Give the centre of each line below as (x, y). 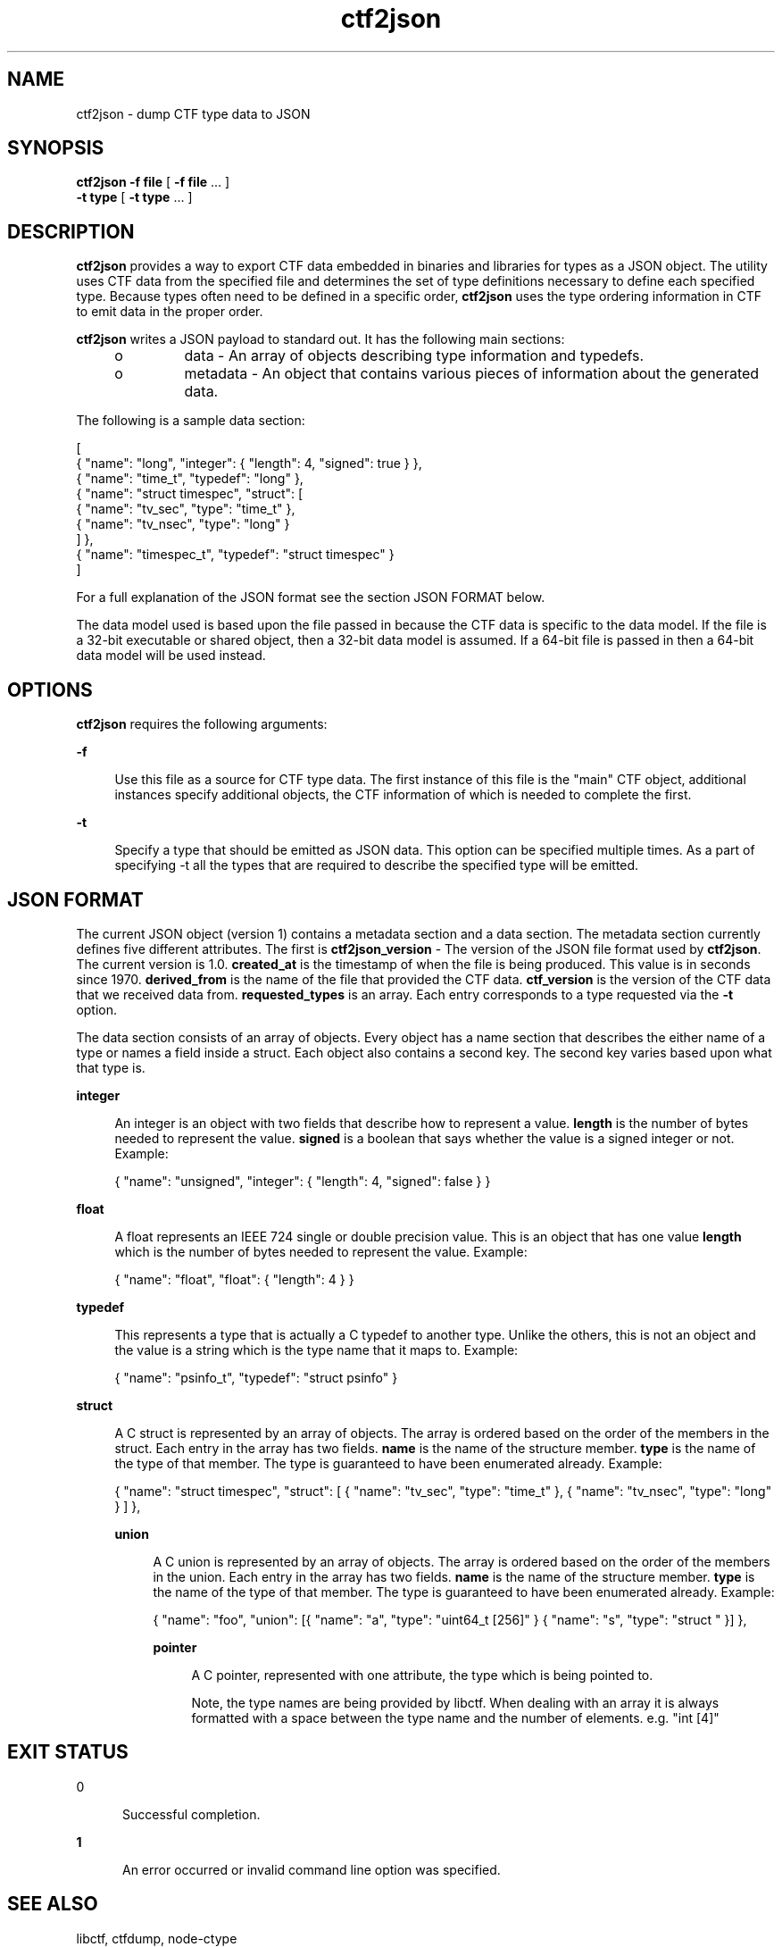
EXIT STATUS (68, 1752)
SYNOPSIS (56, 148)
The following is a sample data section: (191, 421)
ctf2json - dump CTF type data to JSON (193, 113)
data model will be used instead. (171, 656)
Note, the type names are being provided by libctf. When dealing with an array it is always (455, 1702)
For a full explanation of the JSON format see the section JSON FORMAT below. (311, 597)
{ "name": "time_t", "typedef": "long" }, (190, 479)
